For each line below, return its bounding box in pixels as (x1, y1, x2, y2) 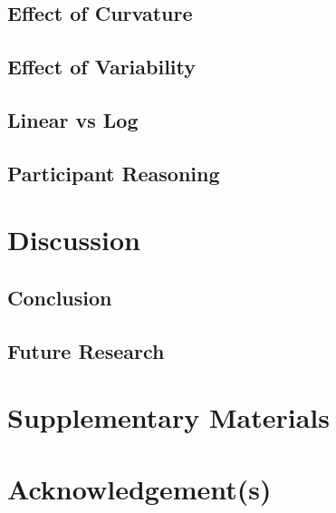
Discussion (7, 221, 140, 258)
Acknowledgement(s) (7, 469, 272, 507)
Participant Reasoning (7, 159, 220, 187)
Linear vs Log (7, 105, 139, 133)
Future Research (7, 336, 165, 364)
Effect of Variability (7, 53, 197, 81)
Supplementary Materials (7, 399, 330, 436)
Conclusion (7, 283, 112, 311)
